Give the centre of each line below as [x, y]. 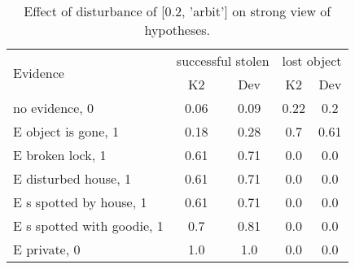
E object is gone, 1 [66, 131]
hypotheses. [177, 30]
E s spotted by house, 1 [80, 202]
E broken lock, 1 [60, 155]
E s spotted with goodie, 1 [88, 226]
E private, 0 [47, 249]
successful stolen [223, 61]
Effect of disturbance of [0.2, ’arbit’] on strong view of [177, 11]
